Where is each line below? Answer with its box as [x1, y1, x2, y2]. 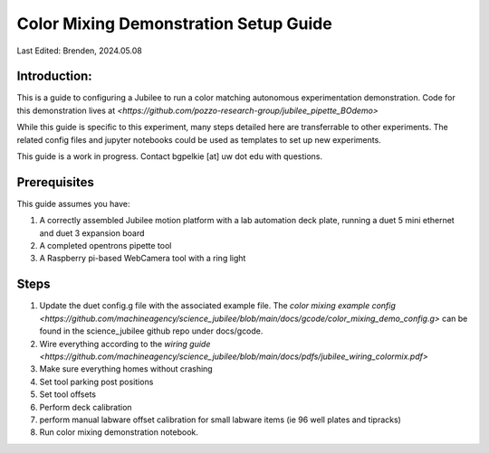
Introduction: [16, 69, 92, 84]
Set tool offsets [39, 389, 97, 400]
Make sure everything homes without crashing [39, 363, 213, 374]
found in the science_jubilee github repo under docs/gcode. [39, 326, 264, 336]
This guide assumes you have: [16, 198, 130, 209]
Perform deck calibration [39, 401, 132, 412]
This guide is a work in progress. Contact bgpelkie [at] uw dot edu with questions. [16, 151, 323, 162]
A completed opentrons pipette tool [39, 241, 172, 251]
